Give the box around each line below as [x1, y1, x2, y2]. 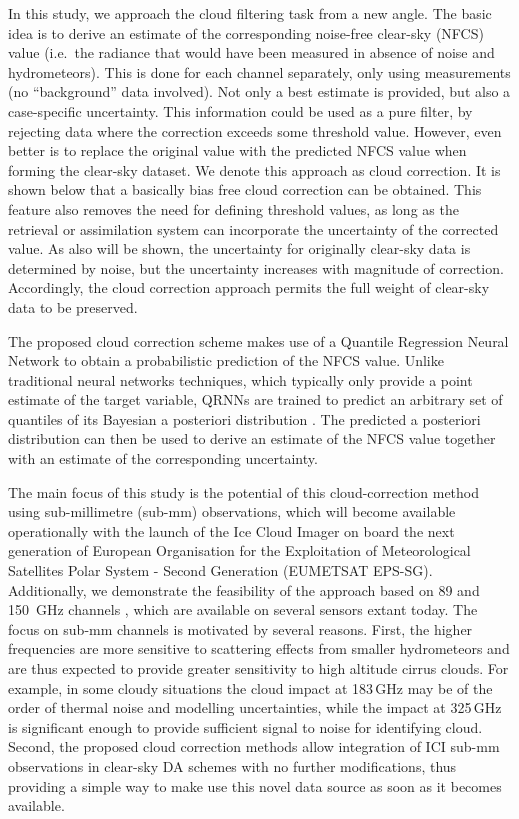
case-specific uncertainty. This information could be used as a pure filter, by [8, 100, 473, 121]
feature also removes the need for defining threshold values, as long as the [8, 198, 459, 219]
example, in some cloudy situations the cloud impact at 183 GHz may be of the [8, 677, 493, 698]
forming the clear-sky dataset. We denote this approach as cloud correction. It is [8, 159, 501, 180]
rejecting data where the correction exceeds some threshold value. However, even [8, 120, 502, 141]
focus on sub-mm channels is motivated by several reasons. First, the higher [8, 618, 473, 639]
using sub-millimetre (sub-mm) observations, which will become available [8, 501, 456, 522]
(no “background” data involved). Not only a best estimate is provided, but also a [8, 81, 511, 102]
